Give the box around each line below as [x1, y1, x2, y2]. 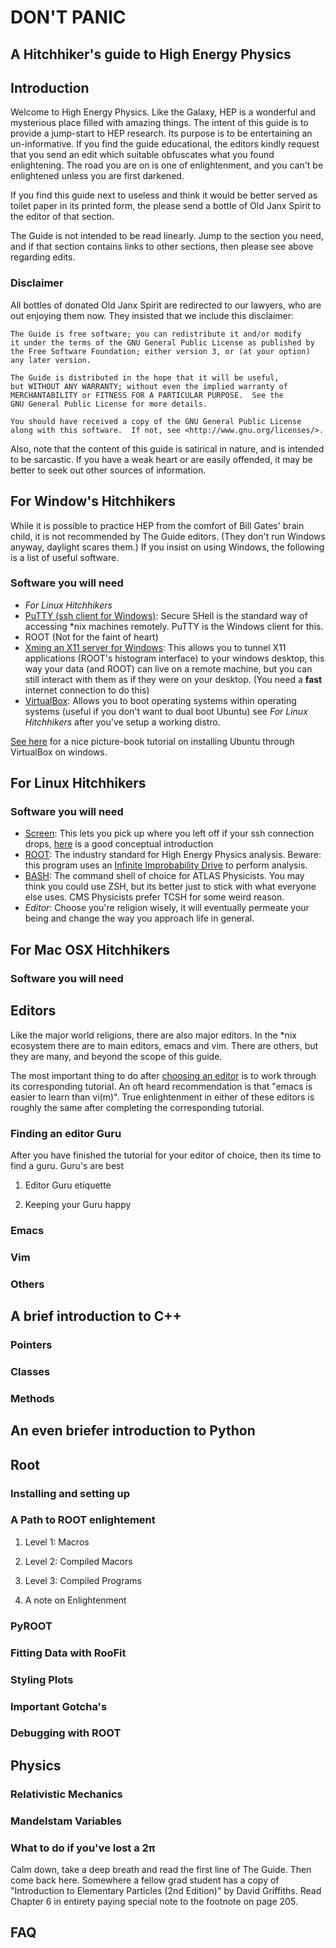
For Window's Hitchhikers [10, 493, 176, 510]
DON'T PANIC [10, 6, 127, 29]
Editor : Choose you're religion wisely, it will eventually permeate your [24, 902, 310, 914]
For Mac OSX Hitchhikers [10, 941, 170, 958]
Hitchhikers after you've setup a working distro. [24, 716, 221, 728]
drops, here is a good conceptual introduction [24, 838, 214, 850]
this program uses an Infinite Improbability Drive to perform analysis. [24, 859, 308, 871]
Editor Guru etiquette [24, 1179, 112, 1191]
